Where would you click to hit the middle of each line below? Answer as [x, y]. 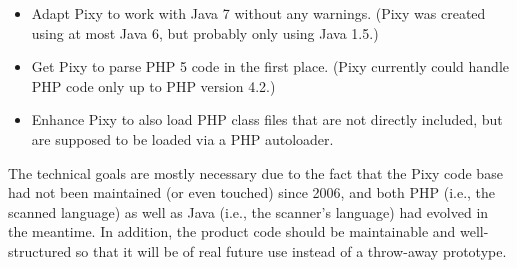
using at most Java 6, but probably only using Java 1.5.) [205, 32]
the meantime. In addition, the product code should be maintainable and [232, 231]
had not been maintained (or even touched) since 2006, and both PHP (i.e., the [252, 192]
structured [40, 250]
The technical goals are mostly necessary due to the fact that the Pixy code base [255, 172]
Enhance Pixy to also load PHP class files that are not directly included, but [267, 119]
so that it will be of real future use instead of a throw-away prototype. [291, 250]
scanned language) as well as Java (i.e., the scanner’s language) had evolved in [248, 211]
